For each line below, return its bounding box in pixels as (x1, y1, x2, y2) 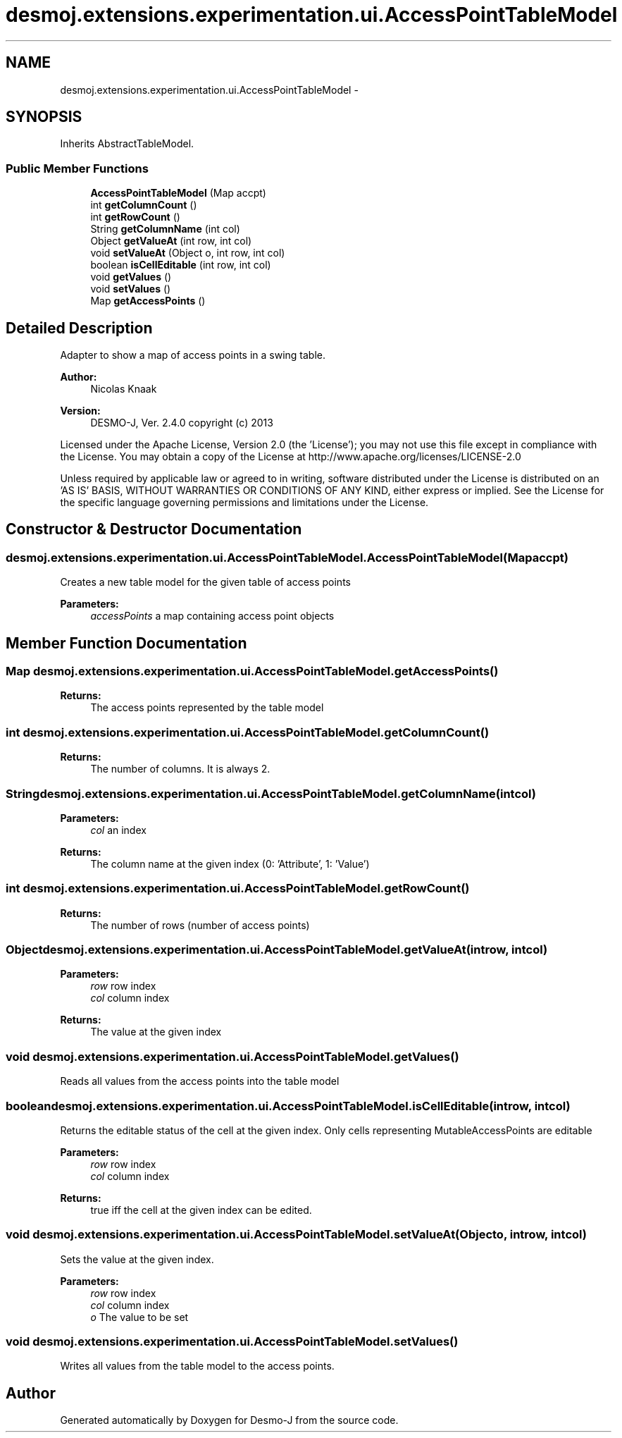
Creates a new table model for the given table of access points (60, 576, 351, 589)
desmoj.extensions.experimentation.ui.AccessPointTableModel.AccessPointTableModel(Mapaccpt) (6, 550, 568, 565)
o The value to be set (90, 1310, 189, 1323)
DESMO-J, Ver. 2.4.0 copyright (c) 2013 (90, 417, 273, 429)
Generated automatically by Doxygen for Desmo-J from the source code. (60, 1414, 399, 1427)
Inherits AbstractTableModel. (60, 137, 194, 150)
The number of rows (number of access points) (90, 918, 310, 931)
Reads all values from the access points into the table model (60, 1075, 340, 1088)
